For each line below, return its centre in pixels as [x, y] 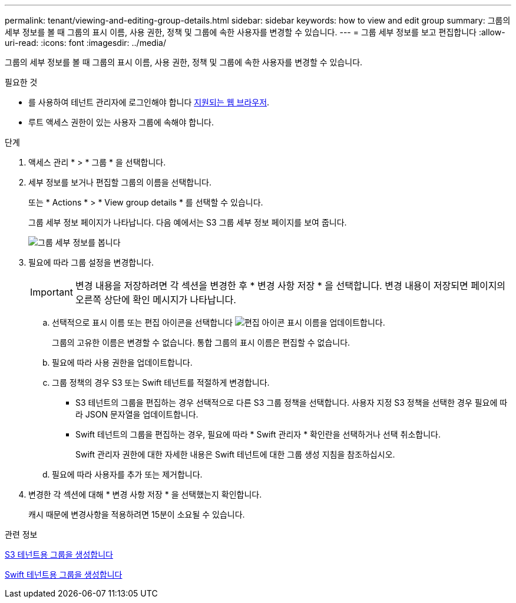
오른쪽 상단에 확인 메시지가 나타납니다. [156, 300]
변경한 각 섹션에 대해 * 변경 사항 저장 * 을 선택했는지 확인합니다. [145, 494]
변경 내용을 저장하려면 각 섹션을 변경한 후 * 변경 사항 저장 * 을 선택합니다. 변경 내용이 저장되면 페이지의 [290, 286]
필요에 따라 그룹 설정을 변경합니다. [91, 262]
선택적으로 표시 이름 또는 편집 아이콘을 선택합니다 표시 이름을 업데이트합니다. [219, 322]
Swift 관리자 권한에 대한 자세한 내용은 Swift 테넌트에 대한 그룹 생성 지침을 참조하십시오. [235, 454]
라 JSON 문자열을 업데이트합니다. [137, 414]
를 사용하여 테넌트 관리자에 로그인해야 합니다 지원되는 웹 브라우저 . [149, 102]
